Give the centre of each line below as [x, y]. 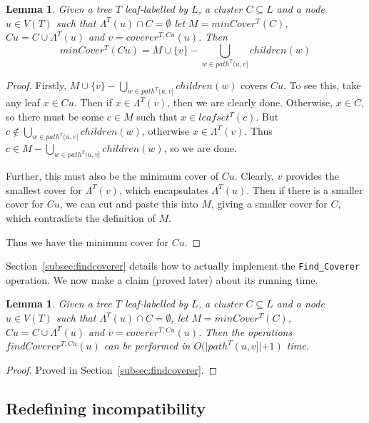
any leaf [23, 102]
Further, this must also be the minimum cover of [112, 176]
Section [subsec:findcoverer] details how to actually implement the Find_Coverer [183, 266]
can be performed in [147, 346]
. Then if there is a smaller [305, 189]
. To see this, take [322, 85]
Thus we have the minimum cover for [87, 241]
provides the [312, 176]
